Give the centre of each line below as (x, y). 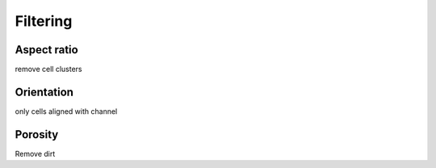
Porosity (37, 134)
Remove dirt (35, 153)
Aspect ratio (46, 50)
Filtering (44, 21)
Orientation (44, 92)
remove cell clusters (48, 69)
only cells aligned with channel (66, 111)
